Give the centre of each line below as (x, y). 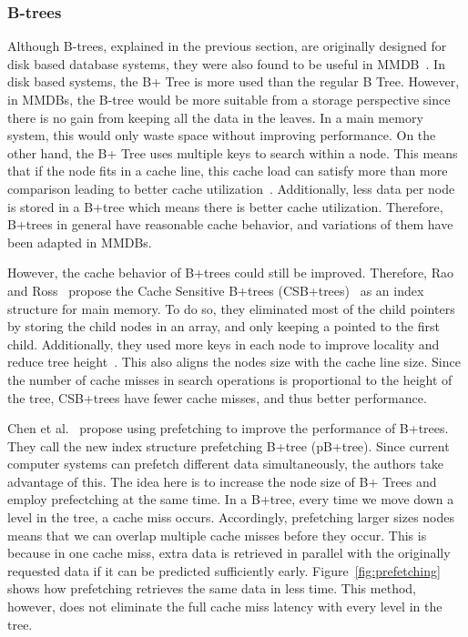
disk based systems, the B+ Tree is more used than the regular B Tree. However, (234, 81)
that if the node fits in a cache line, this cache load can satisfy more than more (228, 171)
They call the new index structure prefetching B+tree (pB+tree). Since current (229, 445)
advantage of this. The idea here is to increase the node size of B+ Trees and (222, 481)
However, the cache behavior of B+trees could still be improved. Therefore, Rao (230, 273)
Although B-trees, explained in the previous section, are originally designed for (227, 46)
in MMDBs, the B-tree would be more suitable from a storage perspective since (229, 99)
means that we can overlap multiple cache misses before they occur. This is (217, 535)
